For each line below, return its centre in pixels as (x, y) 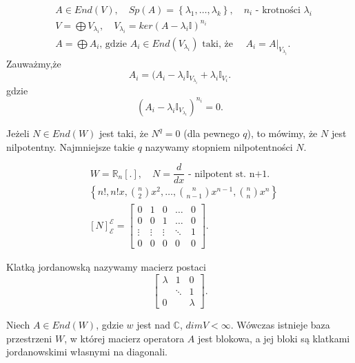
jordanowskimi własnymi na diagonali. (87, 352)
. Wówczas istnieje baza (280, 325)
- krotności (278, 11)
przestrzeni (29, 338)
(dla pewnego (212, 133)
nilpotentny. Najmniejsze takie (70, 146)
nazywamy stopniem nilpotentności (219, 146)
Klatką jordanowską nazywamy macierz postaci (106, 267)
